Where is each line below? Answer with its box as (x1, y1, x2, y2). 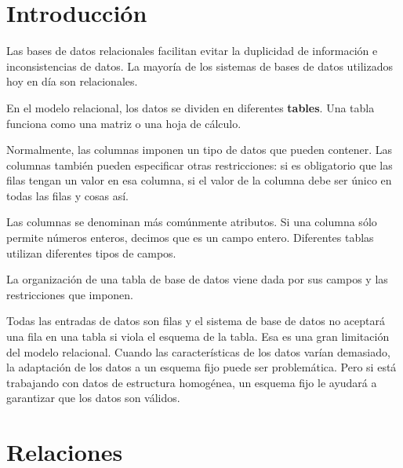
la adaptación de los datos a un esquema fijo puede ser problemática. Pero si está (6, 359, 397, 375)
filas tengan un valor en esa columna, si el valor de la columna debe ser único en (6, 172, 392, 188)
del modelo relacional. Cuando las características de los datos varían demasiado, (6, 343, 390, 360)
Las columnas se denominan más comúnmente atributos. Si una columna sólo (6, 214, 377, 230)
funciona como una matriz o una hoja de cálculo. (6, 115, 241, 131)
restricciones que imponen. (6, 286, 134, 302)
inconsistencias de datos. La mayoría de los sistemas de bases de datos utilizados (6, 57, 394, 74)
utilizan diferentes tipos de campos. (6, 244, 176, 261)
